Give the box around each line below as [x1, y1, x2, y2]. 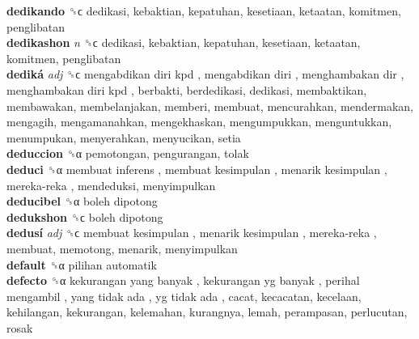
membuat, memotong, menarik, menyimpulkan [6, 239, 238, 256]
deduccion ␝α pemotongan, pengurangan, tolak [6, 145, 249, 162]
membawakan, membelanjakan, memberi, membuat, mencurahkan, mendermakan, [6, 97, 413, 114]
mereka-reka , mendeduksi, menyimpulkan [6, 176, 216, 193]
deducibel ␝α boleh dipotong [6, 193, 158, 210]
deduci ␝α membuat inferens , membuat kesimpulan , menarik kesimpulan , [6, 160, 387, 177]
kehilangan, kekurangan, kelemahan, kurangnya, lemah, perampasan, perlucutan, [6, 303, 408, 320]
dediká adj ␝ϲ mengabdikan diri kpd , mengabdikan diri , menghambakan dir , [6, 66, 404, 83]
